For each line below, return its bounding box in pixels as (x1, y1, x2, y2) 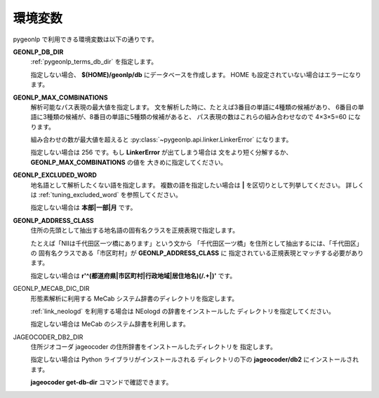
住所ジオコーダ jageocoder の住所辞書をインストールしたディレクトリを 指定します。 (30, 343, 277, 351)
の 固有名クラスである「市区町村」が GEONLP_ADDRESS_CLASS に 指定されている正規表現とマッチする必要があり (30, 249, 364, 257)
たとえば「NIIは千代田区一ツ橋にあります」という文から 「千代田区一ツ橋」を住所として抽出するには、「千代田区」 (30, 239, 363, 247)
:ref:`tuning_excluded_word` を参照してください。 (38, 191, 182, 199)
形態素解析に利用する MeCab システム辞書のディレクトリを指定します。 (30, 294, 239, 303)
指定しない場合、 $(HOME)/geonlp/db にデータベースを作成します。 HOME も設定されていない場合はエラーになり (30, 70, 361, 78)
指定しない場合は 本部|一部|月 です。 (30, 203, 137, 212)
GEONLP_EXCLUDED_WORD (13, 171, 98, 179)
